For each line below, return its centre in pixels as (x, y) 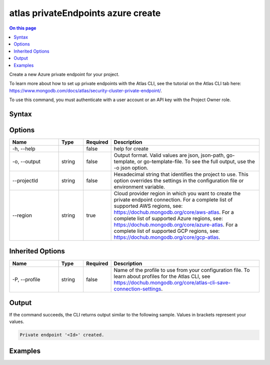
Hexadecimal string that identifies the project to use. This (181, 174)
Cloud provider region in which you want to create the (177, 193)
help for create (131, 149)
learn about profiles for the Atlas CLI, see (162, 276)
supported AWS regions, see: (148, 206)
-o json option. (131, 168)
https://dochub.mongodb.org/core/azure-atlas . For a (176, 224)
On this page (23, 28)
